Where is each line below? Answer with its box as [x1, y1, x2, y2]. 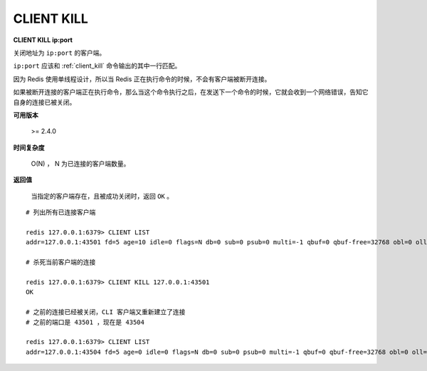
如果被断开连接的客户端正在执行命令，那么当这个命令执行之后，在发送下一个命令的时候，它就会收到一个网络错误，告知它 [13, 88, 369, 96]
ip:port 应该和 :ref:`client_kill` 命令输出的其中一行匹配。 [13, 61, 181, 70]
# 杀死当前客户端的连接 [26, 258, 96, 266]
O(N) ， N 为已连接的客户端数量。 [31, 160, 130, 168]
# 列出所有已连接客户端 [26, 209, 96, 216]
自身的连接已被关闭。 [13, 98, 76, 106]
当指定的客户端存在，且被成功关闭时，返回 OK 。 [31, 192, 174, 200]
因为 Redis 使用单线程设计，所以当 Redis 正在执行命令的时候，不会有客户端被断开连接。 [13, 75, 271, 83]
